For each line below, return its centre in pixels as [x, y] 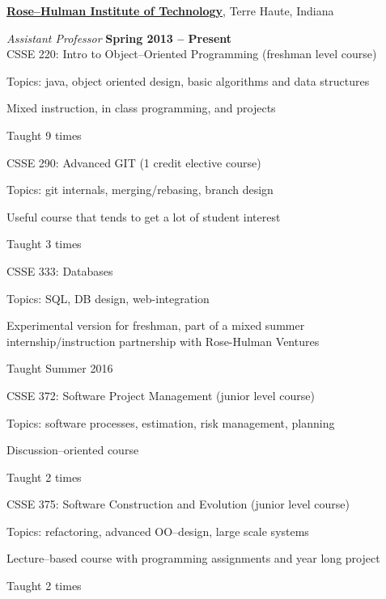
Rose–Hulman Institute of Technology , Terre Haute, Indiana [170, 11]
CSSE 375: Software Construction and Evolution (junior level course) [178, 504]
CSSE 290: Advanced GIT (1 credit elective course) [134, 162]
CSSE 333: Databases [60, 270]
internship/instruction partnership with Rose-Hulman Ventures [163, 341]
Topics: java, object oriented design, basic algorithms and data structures [188, 80]
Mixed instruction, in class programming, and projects [141, 108]
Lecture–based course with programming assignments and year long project [193, 558]
